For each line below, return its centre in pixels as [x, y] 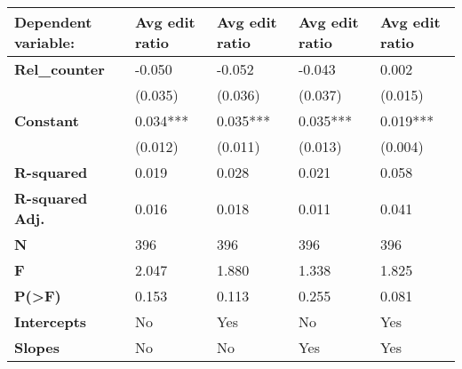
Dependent [53, 22]
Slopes [37, 347]
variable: [45, 42]
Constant [47, 120]
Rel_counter [60, 69]
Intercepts [51, 321]
